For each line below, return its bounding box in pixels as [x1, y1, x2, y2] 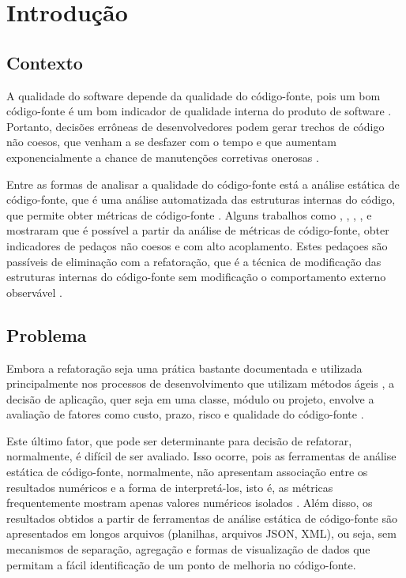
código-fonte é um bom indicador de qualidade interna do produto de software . [6, 103, 392, 119]
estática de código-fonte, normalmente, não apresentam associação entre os [6, 464, 368, 480]
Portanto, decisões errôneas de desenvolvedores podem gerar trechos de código [6, 118, 385, 134]
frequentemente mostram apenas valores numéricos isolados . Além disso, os [6, 494, 373, 511]
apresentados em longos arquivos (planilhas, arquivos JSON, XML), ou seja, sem [6, 525, 397, 542]
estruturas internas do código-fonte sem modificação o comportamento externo [6, 268, 386, 285]
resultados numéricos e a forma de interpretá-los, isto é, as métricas [6, 479, 333, 495]
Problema [6, 322, 87, 347]
